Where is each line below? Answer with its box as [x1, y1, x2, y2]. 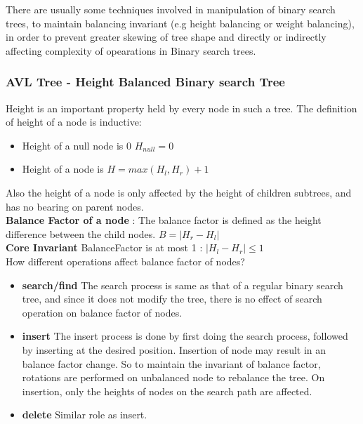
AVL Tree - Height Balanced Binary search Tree [6, 73, 285, 91]
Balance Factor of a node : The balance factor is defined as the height [6, 213, 322, 227]
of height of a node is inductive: [6, 114, 142, 129]
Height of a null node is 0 [22, 138, 132, 152]
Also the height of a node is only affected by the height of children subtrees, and [6, 185, 352, 199]
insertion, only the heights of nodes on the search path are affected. [22, 383, 312, 398]
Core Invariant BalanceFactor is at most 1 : [6, 240, 203, 255]
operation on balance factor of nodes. [22, 305, 183, 319]
